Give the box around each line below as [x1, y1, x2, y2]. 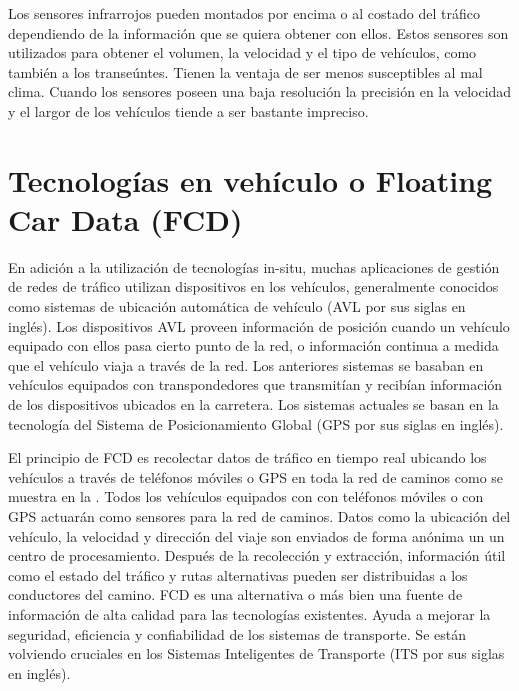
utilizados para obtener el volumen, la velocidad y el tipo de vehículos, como [8, 42, 477, 63]
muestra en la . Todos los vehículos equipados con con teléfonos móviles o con [8, 486, 484, 507]
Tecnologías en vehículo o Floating [8, 159, 493, 200]
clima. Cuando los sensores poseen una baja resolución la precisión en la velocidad [8, 81, 512, 102]
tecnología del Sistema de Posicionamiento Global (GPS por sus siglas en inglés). [8, 413, 504, 434]
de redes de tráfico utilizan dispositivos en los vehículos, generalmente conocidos [8, 276, 499, 297]
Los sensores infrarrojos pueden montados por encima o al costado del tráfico [8, 3, 480, 23]
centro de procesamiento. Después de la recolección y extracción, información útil [8, 545, 506, 566]
